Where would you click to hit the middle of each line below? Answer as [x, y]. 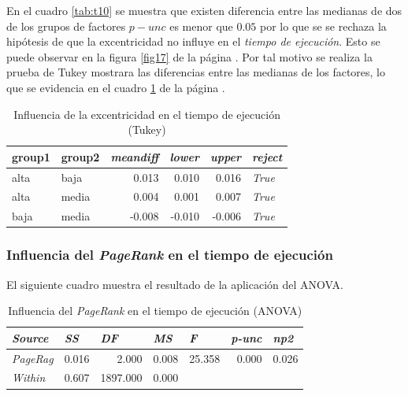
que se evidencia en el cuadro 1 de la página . [116, 87]
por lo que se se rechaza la [323, 26]
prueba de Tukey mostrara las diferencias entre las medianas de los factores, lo [196, 72]
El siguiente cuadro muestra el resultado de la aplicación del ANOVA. [175, 284]
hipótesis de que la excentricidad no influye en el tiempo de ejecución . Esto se [193, 41]
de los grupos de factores [66, 26]
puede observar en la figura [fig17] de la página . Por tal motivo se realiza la [189, 56]
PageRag [33, 358]
